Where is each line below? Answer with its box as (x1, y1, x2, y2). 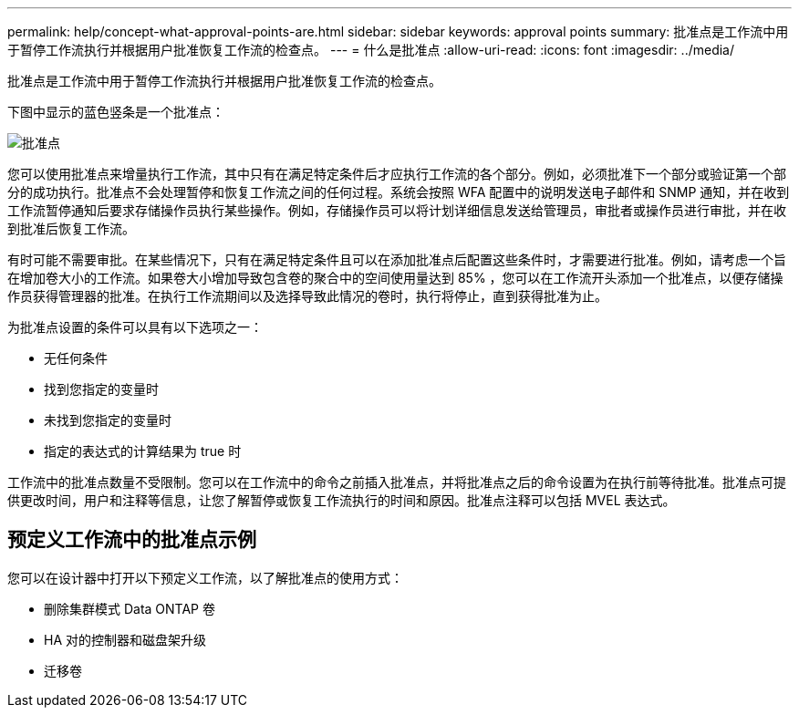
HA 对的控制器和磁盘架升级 (44, 631, 207, 648)
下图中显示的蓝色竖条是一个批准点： (7, 104, 224, 119)
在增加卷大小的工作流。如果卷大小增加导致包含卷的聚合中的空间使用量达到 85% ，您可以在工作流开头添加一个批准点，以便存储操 (7, 270, 783, 285)
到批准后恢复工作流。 (7, 221, 135, 236)
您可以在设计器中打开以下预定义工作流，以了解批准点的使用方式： (7, 569, 403, 585)
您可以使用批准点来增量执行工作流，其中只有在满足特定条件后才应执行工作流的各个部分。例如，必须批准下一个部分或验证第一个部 (7, 166, 786, 181)
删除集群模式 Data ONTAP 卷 (44, 600, 215, 617)
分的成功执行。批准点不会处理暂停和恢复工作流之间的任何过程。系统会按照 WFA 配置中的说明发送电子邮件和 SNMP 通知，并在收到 (7, 184, 790, 200)
